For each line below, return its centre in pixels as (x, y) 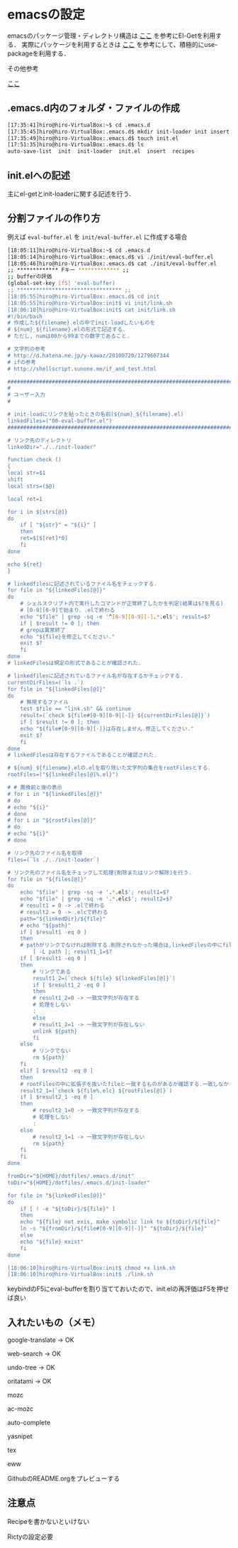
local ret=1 (25, 499)
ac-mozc (21, 1409)
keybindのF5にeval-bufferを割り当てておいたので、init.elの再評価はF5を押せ (118, 1289)
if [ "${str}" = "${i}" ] (58, 525)
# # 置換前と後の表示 (35, 788)
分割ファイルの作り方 (54, 219)
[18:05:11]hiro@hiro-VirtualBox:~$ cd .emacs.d (79, 250)
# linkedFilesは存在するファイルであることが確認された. (82, 755)
